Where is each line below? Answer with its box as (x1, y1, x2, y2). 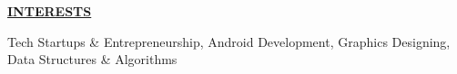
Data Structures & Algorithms (7, 50, 178, 69)
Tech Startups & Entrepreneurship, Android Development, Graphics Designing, (7, 32, 451, 51)
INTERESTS (7, 2, 92, 20)
